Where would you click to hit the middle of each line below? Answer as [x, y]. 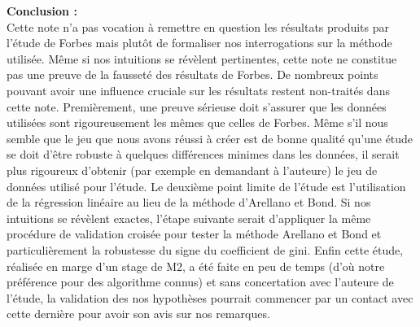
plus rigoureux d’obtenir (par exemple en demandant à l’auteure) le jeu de [192, 170]
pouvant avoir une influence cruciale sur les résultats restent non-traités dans [198, 90]
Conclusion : [42, 11]
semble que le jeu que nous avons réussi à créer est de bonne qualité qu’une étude [210, 138]
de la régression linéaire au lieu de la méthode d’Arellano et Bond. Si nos [189, 202]
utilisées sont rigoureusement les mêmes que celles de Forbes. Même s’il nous [197, 122]
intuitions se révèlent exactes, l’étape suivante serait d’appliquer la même [189, 218]
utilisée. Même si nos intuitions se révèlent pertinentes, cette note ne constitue [202, 58]
